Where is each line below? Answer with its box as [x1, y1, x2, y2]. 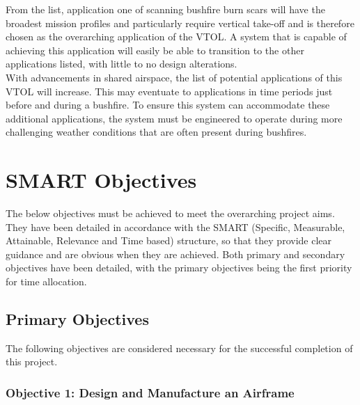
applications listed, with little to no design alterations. [6, 56, 237, 71]
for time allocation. [6, 274, 87, 289]
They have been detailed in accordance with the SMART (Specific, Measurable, [6, 219, 345, 234]
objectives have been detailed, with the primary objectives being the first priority [6, 260, 352, 275]
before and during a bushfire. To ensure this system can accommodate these [6, 97, 330, 112]
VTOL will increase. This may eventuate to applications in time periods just [6, 84, 333, 98]
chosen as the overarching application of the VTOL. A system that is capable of [6, 29, 347, 44]
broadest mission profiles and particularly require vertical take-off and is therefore [6, 15, 354, 30]
